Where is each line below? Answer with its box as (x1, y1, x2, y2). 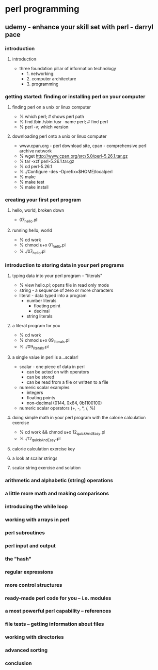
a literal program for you (12, 323, 61, 329)
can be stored (26, 374, 55, 380)
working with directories (5, 634, 64, 641)
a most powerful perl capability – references (5, 608, 111, 614)
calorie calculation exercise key (12, 446, 75, 452)
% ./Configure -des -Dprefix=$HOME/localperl (19, 169, 113, 175)
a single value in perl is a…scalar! (12, 354, 79, 360)
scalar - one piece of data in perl (19, 364, 85, 370)
